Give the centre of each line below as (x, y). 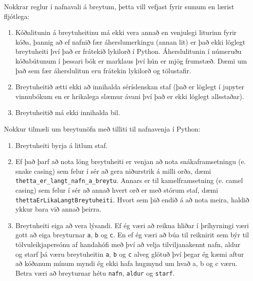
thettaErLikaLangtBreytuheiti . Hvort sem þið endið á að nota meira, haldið (132, 199)
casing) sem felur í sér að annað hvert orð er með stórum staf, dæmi (117, 190)
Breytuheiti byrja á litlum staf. (62, 145)
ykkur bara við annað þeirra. (58, 209)
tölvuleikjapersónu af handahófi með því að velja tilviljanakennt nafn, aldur (128, 244)
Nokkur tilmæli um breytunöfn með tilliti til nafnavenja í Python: (102, 128)
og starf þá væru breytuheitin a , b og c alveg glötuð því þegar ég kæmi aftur (130, 254)
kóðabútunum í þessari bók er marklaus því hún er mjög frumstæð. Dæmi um (131, 60)
